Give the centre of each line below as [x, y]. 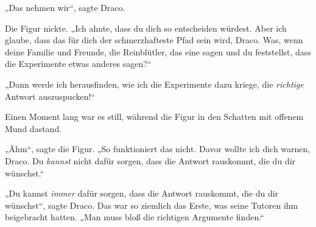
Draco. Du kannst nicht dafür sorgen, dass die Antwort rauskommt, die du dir [150, 160]
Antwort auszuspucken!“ [50, 96]
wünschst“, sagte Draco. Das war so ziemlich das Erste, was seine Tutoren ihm [152, 205]
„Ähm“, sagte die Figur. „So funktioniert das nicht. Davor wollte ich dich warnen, [158, 149]
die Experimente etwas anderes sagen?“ [78, 64]
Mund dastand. [33, 128]
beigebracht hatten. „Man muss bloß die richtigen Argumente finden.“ [135, 217]
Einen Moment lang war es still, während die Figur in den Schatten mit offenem [154, 117]
